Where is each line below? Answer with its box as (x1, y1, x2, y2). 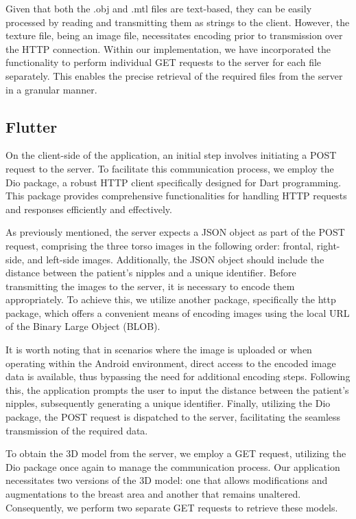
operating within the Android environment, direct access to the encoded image (5, 355, 336, 370)
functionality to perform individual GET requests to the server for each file (5, 55, 322, 69)
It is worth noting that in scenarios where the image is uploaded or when (5, 342, 312, 357)
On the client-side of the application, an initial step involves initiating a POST (5, 148, 337, 162)
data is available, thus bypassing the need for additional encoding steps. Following (5, 369, 351, 384)
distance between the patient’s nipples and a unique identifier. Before (5, 265, 296, 280)
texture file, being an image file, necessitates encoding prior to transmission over (5, 28, 343, 43)
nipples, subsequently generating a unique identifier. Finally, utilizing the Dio (5, 396, 331, 410)
